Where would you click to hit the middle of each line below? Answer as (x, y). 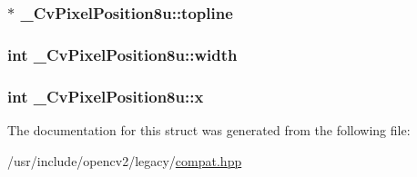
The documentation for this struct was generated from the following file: (209, 129)
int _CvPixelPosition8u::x (106, 96)
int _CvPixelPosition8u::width (122, 54)
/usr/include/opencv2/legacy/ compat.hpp (125, 160)
